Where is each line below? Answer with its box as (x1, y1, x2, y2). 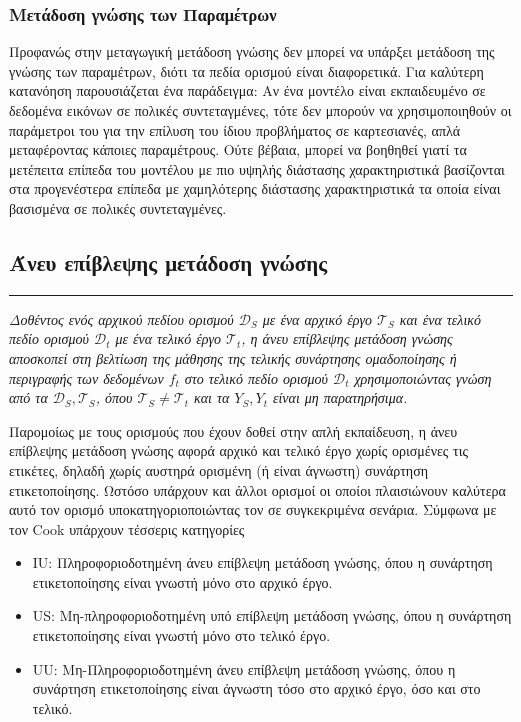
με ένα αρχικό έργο (262, 308, 373, 329)
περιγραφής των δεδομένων (9, 367, 164, 388)
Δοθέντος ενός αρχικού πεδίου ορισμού (9, 308, 234, 329)
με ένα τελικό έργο (115, 328, 222, 349)
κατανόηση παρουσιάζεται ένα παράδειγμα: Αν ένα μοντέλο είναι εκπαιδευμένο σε (9, 80, 486, 101)
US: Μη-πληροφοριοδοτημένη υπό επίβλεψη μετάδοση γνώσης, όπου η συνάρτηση (32, 605, 512, 626)
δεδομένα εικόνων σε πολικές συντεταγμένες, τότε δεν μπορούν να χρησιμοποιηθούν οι (9, 100, 512, 120)
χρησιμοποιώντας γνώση (354, 367, 492, 388)
